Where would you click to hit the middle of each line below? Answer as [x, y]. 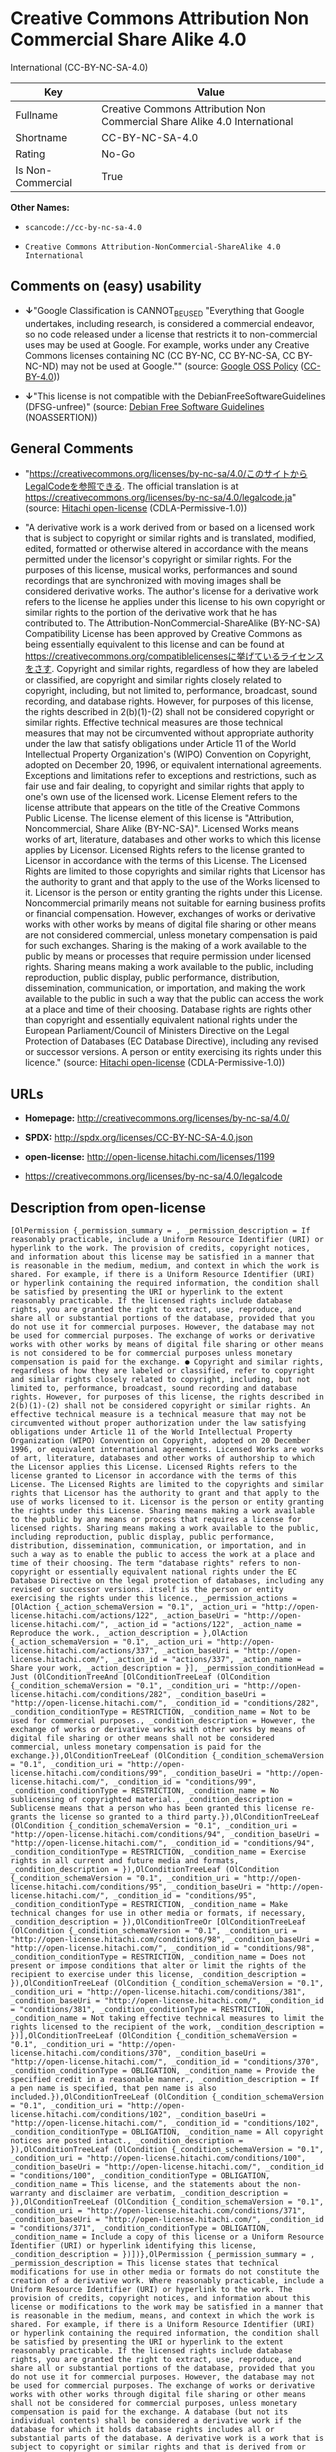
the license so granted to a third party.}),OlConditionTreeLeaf [180, 1817]
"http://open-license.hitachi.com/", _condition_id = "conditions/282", [165, 1703]
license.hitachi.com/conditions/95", [89, 1887]
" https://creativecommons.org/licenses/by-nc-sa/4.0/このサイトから [166, 474]
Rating [30, 154]
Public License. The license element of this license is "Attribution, [159, 818]
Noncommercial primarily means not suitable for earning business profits [175, 903]
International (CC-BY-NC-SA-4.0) [79, 67]
